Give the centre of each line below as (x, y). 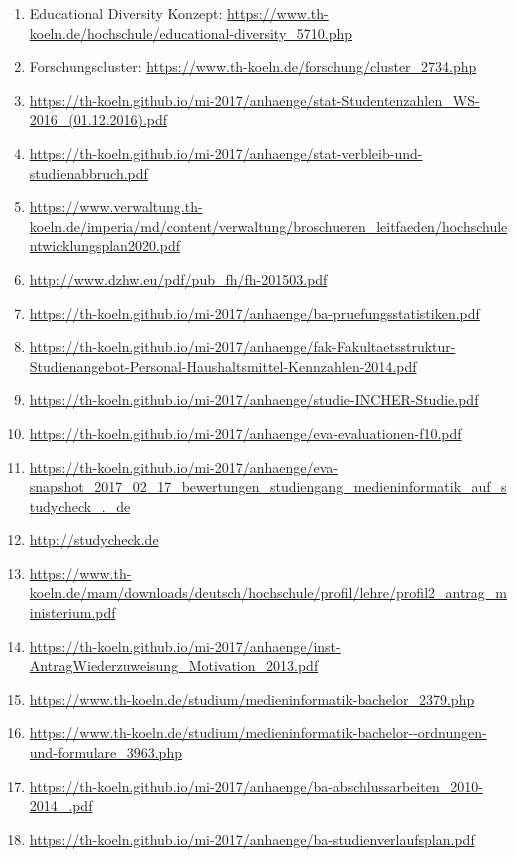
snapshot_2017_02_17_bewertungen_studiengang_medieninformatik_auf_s (268, 486)
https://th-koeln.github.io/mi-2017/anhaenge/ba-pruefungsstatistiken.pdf (254, 312)
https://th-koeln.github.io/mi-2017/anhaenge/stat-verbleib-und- (226, 152)
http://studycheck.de (94, 539)
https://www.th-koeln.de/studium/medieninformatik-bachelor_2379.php (252, 698)
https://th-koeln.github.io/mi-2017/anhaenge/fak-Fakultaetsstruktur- (242, 346)
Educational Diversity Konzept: (126, 13)
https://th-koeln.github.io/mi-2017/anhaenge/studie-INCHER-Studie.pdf (254, 399)
